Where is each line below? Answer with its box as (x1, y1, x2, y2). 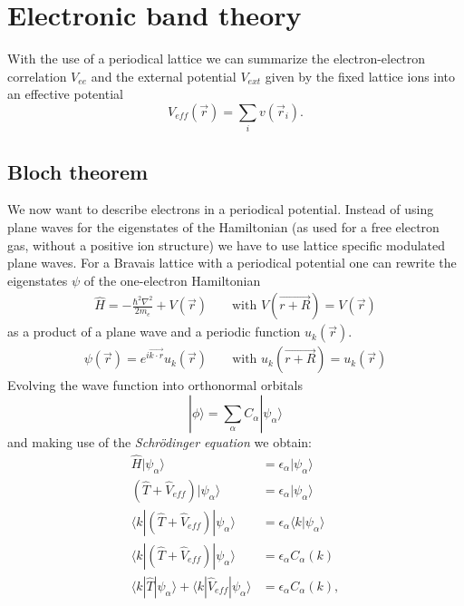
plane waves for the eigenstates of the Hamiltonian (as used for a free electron (7, 218, 440, 237)
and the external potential (91, 66, 237, 85)
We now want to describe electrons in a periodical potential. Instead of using (7, 200, 434, 219)
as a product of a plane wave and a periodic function (7, 322, 301, 341)
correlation (7, 66, 67, 85)
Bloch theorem (7, 157, 149, 185)
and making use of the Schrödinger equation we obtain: (7, 433, 312, 452)
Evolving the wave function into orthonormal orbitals (7, 376, 303, 395)
